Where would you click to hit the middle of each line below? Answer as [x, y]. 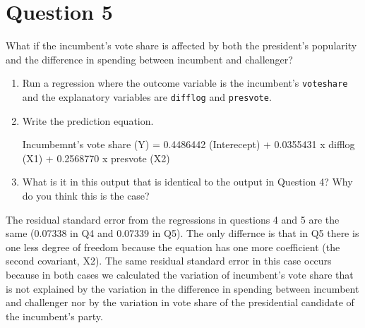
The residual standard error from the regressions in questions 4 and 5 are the [173, 219]
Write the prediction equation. [88, 120]
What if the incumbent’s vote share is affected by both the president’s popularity [181, 45]
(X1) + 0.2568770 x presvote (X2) [96, 158]
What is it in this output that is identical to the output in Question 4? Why [187, 182]
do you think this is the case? [86, 195]
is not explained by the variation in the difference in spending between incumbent [182, 288]
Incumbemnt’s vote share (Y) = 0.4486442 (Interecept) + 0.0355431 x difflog [189, 144]
